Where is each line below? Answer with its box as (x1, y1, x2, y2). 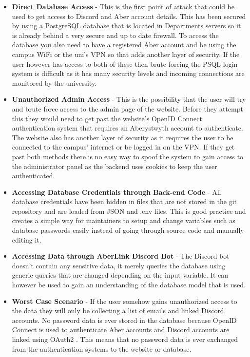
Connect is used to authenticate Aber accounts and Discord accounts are (12, 324, 230, 335)
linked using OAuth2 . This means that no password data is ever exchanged (12, 334, 238, 344)
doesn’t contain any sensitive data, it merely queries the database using (12, 260, 226, 270)
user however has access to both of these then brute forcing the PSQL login (12, 58, 238, 69)
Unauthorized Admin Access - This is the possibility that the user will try (12, 94, 246, 104)
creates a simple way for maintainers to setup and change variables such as (12, 215, 235, 225)
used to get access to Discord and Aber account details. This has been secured (12, 11, 246, 21)
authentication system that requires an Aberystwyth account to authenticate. (12, 123, 243, 133)
